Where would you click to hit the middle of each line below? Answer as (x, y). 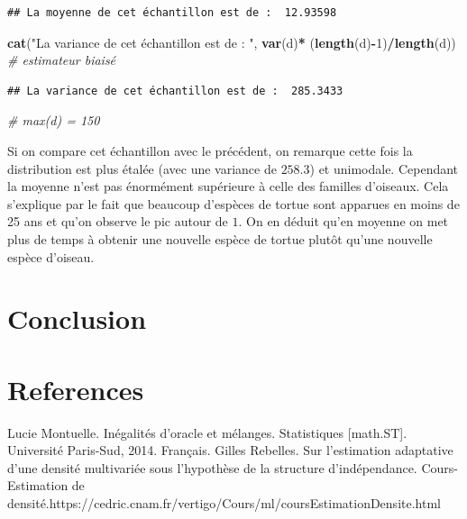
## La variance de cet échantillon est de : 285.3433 (175, 91)
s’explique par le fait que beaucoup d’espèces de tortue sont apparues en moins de (233, 203)
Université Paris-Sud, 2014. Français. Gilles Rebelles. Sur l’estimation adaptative (230, 450)
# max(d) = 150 (54, 120)
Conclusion (77, 319)
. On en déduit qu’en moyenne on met (343, 221)
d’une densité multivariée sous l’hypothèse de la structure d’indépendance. (212, 467)
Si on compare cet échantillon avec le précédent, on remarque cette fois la (210, 150)
